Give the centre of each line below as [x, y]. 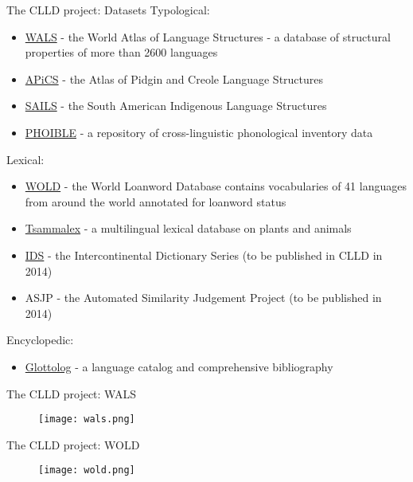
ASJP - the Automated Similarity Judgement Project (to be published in [203, 298]
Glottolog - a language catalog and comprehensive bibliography [179, 366]
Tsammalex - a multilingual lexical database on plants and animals [188, 228]
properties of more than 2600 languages [121, 52]
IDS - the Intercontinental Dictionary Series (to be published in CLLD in [204, 255]
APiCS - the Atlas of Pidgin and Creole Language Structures [174, 78]
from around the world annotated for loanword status [156, 201]
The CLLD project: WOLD [73, 444]
